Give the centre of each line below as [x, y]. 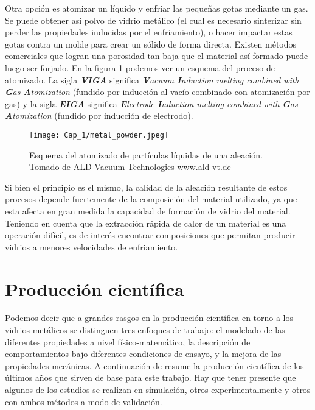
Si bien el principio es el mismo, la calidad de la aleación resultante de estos [146, 187]
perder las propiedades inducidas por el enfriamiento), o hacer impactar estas [149, 32]
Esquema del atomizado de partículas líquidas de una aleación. [146, 154]
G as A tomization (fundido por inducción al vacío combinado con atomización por [157, 92]
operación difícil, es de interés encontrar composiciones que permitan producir [150, 235]
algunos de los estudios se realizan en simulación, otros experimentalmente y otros [158, 390]
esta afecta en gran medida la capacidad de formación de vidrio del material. [148, 210]
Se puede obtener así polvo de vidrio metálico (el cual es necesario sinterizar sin [153, 20]
